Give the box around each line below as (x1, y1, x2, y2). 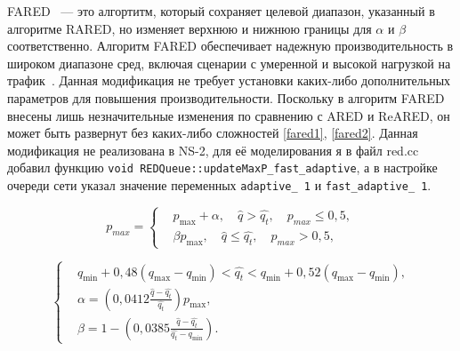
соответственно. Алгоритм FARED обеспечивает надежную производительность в (7, 36, 454, 55)
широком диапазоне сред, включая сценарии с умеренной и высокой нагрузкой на (7, 53, 451, 72)
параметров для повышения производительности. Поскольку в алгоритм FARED (7, 88, 445, 107)
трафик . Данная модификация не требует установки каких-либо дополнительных (7, 71, 451, 90)
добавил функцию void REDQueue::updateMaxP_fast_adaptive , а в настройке (7, 158, 438, 177)
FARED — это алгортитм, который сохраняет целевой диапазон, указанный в (7, 2, 435, 20)
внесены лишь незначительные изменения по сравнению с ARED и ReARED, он (7, 106, 450, 124)
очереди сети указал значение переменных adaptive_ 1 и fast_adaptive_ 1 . (7, 176, 432, 194)
